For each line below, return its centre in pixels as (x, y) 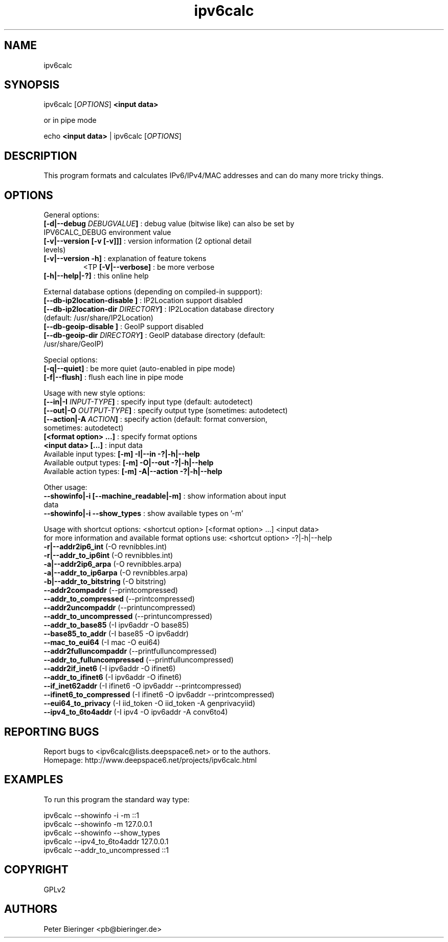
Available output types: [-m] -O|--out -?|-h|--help (129, 463)
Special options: (71, 360)
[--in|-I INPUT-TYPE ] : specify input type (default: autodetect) (148, 402)
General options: (71, 215)
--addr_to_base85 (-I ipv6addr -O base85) (116, 625)
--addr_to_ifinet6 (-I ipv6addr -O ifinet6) (113, 677)
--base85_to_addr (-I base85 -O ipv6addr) (116, 634)
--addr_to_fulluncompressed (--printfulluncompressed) (139, 660)
